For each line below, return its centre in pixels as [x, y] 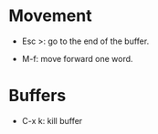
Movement [50, 16]
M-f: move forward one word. [77, 58]
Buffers [37, 96]
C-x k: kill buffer [52, 120]
